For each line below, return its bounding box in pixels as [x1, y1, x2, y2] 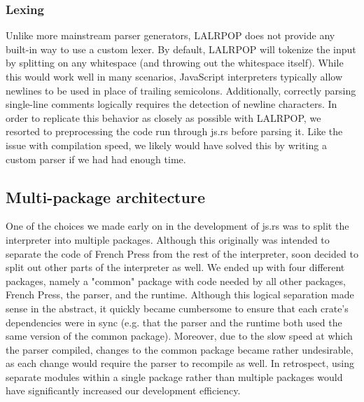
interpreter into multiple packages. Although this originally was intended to [6, 232, 330, 247]
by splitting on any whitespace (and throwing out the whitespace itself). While [6, 55, 344, 70]
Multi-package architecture [6, 186, 205, 207]
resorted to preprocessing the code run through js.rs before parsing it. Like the [6, 124, 343, 139]
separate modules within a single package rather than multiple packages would [6, 369, 343, 384]
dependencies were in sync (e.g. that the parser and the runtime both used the [6, 314, 342, 329]
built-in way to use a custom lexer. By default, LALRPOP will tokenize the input [6, 41, 356, 56]
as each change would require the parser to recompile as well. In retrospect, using [6, 356, 354, 370]
